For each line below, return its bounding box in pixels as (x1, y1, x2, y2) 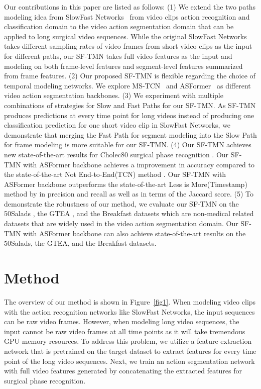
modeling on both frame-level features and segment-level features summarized (4, 60, 243, 71)
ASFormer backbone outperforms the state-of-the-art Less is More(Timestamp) (4, 178, 247, 189)
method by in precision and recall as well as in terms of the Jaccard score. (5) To (4, 188, 253, 199)
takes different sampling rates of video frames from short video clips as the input (4, 41, 252, 51)
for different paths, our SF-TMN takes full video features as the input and (4, 50, 232, 61)
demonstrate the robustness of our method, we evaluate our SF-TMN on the (4, 198, 239, 209)
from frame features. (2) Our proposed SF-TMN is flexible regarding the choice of (4, 70, 255, 81)
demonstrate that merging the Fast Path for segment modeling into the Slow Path (4, 129, 257, 140)
